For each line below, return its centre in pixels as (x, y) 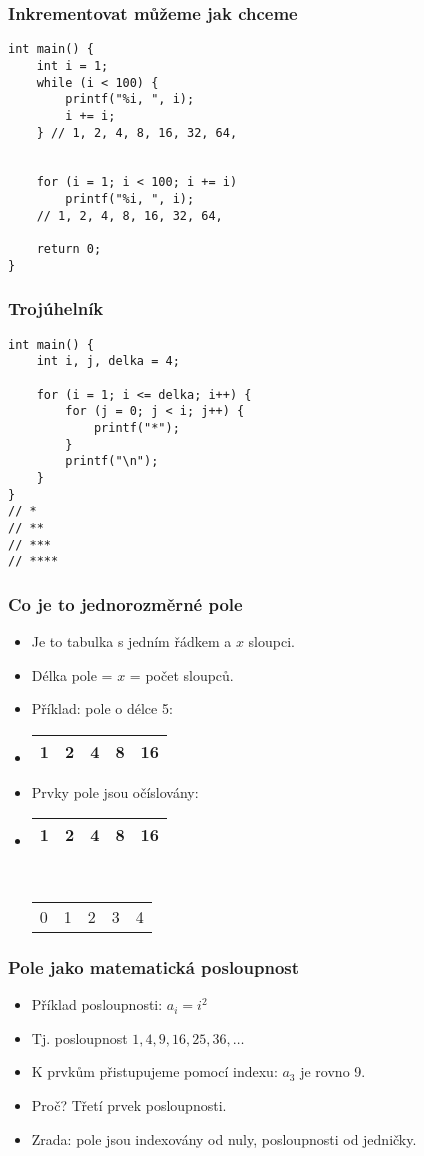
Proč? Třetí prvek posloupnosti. (129, 1105)
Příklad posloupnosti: (97, 1004)
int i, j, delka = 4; (108, 361)
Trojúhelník (56, 308)
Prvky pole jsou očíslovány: (115, 791)
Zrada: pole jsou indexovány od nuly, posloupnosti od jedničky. (224, 1138)
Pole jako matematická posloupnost (154, 966)
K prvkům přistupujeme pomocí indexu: (154, 1071)
